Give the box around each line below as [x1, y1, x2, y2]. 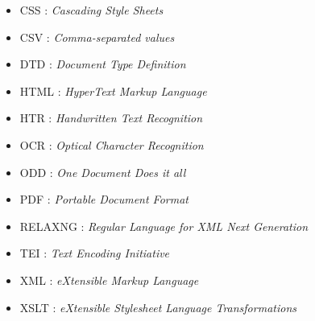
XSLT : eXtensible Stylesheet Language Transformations [19, 298, 296, 315]
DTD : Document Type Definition [19, 56, 186, 72]
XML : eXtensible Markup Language [19, 271, 199, 288]
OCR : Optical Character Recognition [19, 136, 204, 153]
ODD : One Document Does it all [19, 163, 186, 180]
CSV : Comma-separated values [19, 28, 175, 45]
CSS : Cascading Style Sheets [19, 2, 164, 18]
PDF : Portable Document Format [19, 191, 189, 208]
